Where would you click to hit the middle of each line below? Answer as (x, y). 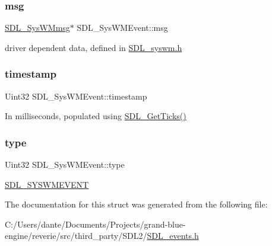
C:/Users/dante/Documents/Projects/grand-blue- (95, 224)
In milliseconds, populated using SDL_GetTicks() (96, 116)
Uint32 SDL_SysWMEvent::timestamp (76, 96)
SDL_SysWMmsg (37, 28)
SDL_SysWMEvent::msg (122, 28)
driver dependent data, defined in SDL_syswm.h (94, 47)
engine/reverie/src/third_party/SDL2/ (76, 236)
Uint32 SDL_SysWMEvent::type (65, 164)
